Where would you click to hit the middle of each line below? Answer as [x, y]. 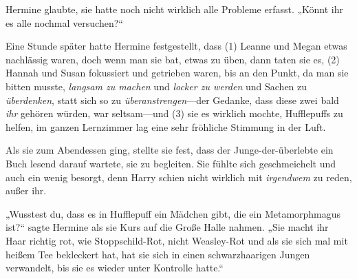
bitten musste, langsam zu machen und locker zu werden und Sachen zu [156, 86]
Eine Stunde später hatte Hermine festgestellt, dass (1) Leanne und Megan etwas [176, 46]
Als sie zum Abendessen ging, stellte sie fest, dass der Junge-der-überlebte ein [170, 150]
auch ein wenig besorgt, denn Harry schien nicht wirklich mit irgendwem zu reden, [179, 177]
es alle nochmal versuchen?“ [64, 22]
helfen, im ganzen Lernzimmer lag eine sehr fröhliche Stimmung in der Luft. [166, 126]
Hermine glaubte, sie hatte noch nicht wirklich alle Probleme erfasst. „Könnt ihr [175, 9]
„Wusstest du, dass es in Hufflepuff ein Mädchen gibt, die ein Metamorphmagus [173, 213]
